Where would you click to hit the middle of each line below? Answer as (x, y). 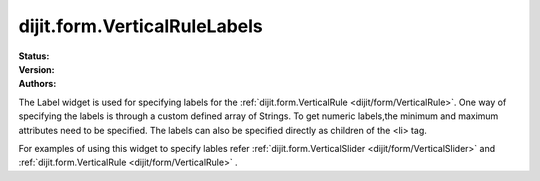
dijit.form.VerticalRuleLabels (141, 26)
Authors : (37, 84)
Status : (34, 56)
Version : (36, 69)
